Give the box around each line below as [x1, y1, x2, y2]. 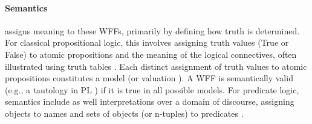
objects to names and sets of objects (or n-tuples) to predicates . [5, 107, 244, 119]
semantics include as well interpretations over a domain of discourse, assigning [5, 95, 294, 108]
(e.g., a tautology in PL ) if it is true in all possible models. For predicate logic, [5, 83, 299, 96]
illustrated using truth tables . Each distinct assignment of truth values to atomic [5, 60, 307, 72]
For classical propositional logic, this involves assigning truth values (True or [5, 36, 289, 49]
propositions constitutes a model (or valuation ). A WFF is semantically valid [5, 72, 293, 84]
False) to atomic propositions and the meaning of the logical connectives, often [5, 48, 297, 60]
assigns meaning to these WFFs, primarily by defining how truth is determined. [5, 24, 300, 37]
